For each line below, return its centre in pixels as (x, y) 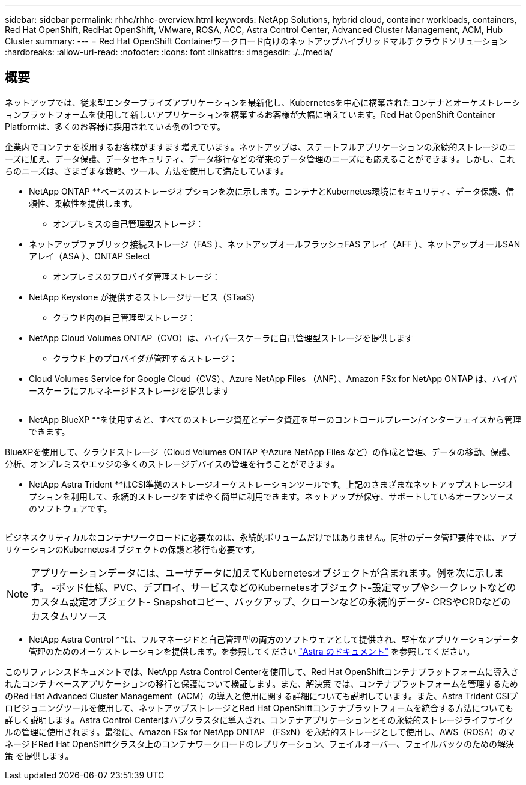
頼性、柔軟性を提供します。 (83, 203)
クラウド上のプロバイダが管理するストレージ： (145, 358)
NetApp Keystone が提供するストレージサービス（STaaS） (144, 297)
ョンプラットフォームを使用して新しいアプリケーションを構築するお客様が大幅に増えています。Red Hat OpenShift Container (250, 114)
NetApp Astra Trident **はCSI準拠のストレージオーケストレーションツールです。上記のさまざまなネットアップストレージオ (272, 484)
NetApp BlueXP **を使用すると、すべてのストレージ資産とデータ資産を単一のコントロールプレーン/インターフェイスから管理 (275, 419)
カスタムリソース (69, 616)
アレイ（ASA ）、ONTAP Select (90, 256)
